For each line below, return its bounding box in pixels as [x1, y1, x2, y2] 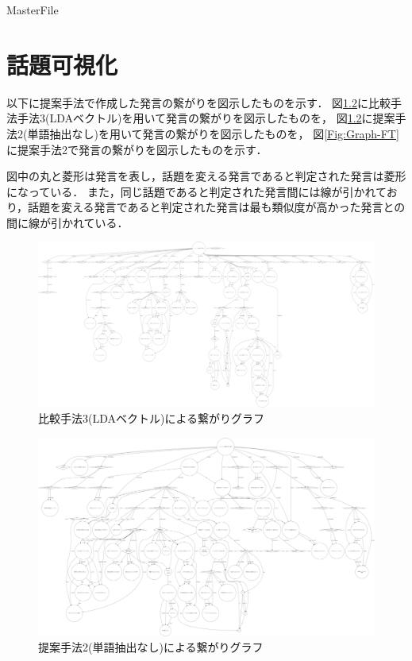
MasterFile [6, 2, 59, 17]
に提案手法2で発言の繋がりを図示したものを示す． [6, 141, 268, 157]
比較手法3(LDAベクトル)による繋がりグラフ [38, 410, 265, 427]
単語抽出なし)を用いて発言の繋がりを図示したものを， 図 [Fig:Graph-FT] [27, 125, 399, 141]
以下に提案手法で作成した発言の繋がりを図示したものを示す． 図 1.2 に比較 [6, 94, 391, 110]
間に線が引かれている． [6, 214, 129, 230]
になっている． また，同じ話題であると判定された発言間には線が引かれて [6, 183, 387, 199]
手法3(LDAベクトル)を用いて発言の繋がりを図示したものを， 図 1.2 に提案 [17, 110, 395, 126]
